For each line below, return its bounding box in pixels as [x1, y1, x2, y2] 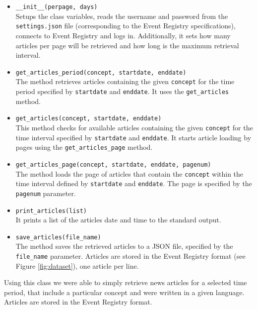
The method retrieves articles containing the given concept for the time [15, 76, 235, 87]
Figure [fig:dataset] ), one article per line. [15, 260, 139, 271]
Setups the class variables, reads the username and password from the [15, 10, 228, 21]
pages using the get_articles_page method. [15, 142, 153, 152]
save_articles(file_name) [15, 233, 101, 241]
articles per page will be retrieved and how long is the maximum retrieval [15, 40, 239, 50]
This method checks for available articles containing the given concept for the [15, 122, 253, 132]
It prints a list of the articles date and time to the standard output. [15, 214, 221, 225]
